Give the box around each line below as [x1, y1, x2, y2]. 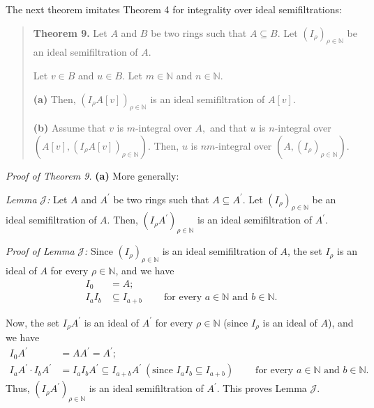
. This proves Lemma [216, 381, 307, 395]
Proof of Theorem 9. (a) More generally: [6, 168, 179, 182]
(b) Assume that [33, 120, 106, 135]
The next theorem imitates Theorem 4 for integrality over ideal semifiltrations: [6, 2, 342, 16]
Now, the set [6, 315, 60, 329]
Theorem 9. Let [33, 25, 107, 40]
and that [209, 120, 247, 135]
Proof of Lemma [6, 244, 75, 258]
